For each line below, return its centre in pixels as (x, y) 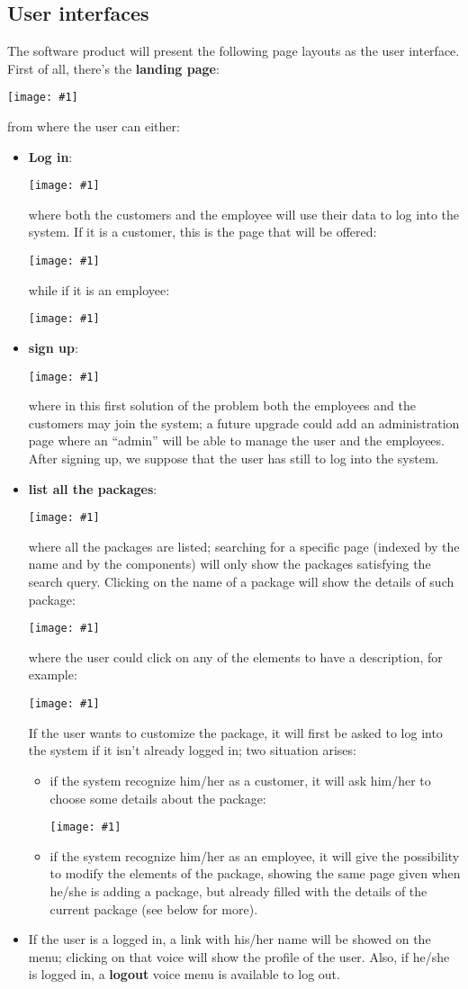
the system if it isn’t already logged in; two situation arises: (192, 750)
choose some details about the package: (158, 798)
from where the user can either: (94, 126)
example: (53, 674)
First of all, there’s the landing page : (113, 68)
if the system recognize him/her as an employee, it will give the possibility (255, 855)
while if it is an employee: (99, 289)
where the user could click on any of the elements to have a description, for (235, 656)
